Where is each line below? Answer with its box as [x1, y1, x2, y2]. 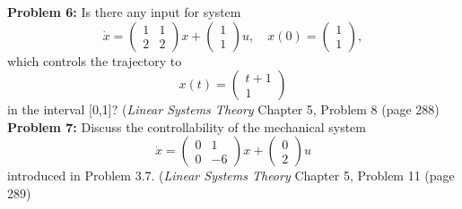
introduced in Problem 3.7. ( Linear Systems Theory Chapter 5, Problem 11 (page [7, 166, 455, 185]
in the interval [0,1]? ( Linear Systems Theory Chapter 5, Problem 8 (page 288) [7, 100, 440, 119]
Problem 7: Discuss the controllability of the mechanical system [7, 117, 366, 136]
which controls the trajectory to [7, 51, 182, 70]
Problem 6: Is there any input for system [7, 3, 241, 21]
